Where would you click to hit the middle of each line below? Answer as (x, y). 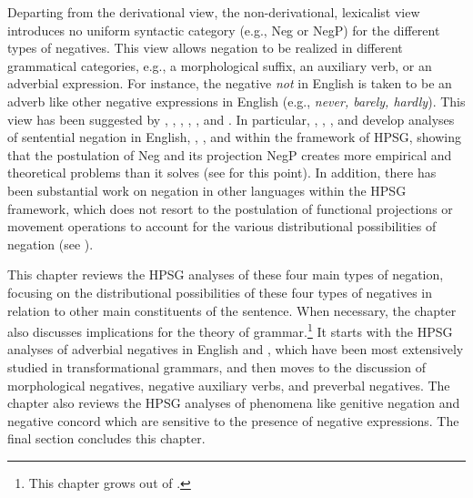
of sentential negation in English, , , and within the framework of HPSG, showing (235, 137)
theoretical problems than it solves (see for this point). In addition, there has (222, 173)
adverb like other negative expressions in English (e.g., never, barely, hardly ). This (236, 101)
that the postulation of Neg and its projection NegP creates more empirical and (230, 154)
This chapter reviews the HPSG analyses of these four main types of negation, (226, 274)
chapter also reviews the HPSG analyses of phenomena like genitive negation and (234, 403)
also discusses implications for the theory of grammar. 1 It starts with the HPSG (230, 330)
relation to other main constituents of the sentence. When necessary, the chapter (232, 310)
